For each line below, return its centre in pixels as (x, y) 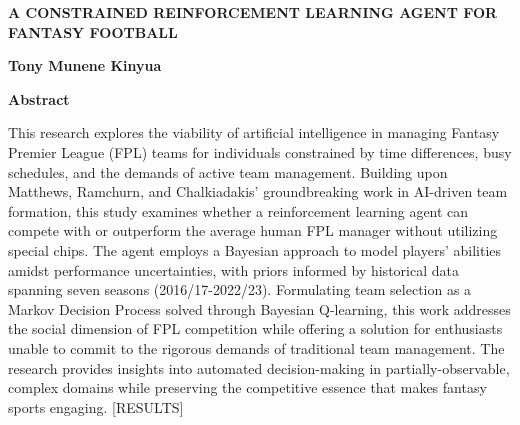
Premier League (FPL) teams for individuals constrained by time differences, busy (260, 151)
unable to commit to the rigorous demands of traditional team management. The (256, 347)
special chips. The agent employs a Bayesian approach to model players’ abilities (255, 249)
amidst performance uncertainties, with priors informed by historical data (233, 269)
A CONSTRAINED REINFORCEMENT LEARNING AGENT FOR (253, 12)
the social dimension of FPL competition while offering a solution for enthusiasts (255, 328)
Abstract (39, 98)
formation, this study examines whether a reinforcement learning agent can (238, 210)
